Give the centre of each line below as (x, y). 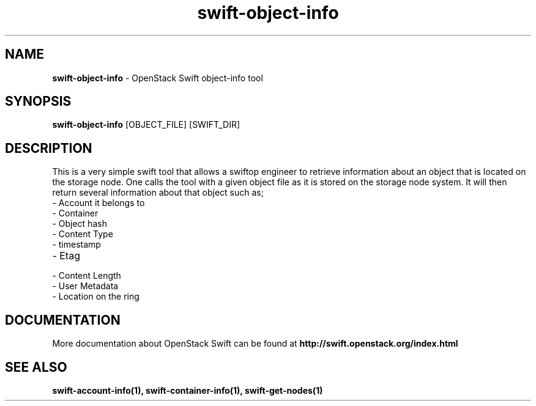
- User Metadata (85, 286)
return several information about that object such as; (158, 193)
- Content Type (83, 234)
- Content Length (87, 276)
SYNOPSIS (38, 102)
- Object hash (80, 224)
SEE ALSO (36, 367)
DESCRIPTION (49, 148)
